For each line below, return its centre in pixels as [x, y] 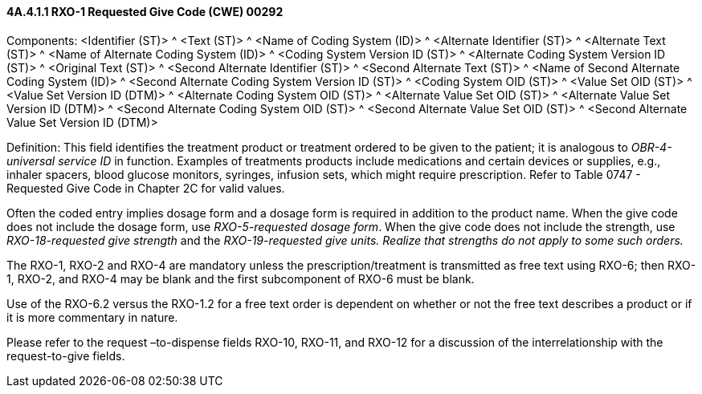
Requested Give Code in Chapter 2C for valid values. [146, 188]
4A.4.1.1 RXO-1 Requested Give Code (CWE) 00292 [145, 12]
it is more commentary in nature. [92, 317]
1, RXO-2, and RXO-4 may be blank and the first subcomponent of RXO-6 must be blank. [241, 278]
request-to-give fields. [66, 355]
